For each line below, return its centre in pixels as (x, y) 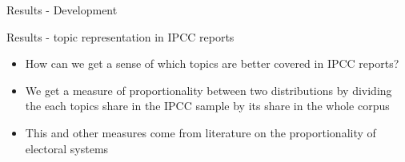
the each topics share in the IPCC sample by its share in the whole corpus (207, 106)
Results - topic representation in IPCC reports (120, 36)
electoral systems (67, 148)
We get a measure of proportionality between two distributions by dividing (209, 90)
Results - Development (62, 10)
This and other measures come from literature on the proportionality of (200, 132)
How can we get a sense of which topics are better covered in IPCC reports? (212, 63)
